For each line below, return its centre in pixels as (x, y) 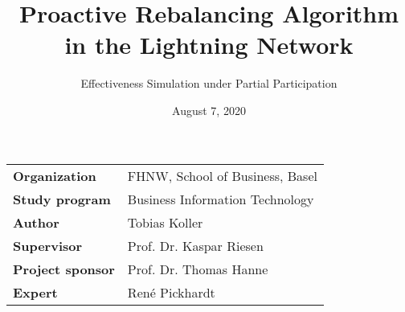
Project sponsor (64, 269)
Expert (35, 292)
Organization (55, 175)
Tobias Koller (165, 222)
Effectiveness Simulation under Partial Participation (209, 83)
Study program (62, 199)
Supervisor (48, 245)
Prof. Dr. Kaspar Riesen (195, 245)
